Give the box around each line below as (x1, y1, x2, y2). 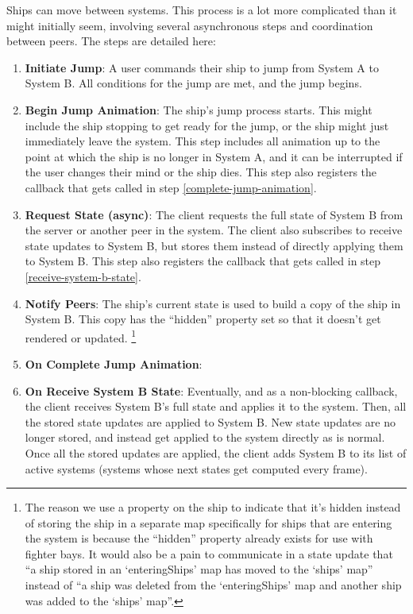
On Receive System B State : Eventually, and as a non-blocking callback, (25, 382, 398, 399)
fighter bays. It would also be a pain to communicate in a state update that (25, 545, 393, 562)
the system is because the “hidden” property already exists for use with (25, 530, 373, 546)
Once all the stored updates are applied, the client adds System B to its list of (25, 444, 407, 461)
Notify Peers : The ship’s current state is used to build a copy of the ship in (25, 295, 401, 311)
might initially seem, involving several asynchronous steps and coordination (6, 17, 373, 33)
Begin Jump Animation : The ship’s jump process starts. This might (25, 101, 372, 118)
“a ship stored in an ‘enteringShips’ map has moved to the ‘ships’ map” (25, 561, 373, 577)
